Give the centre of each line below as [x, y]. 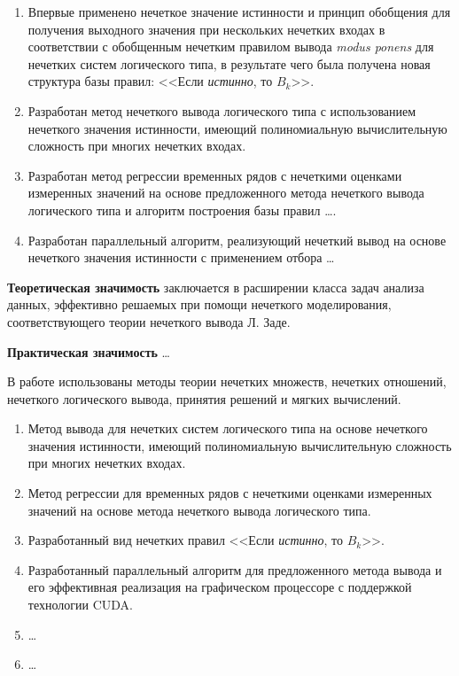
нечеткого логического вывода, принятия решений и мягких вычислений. [204, 398]
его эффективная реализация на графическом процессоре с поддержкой [220, 587]
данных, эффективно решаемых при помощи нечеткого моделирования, [199, 304]
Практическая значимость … [89, 351]
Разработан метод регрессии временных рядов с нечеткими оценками [215, 175]
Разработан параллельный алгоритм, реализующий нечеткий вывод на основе [237, 240]
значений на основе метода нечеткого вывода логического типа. [199, 510]
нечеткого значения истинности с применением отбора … [181, 257]
